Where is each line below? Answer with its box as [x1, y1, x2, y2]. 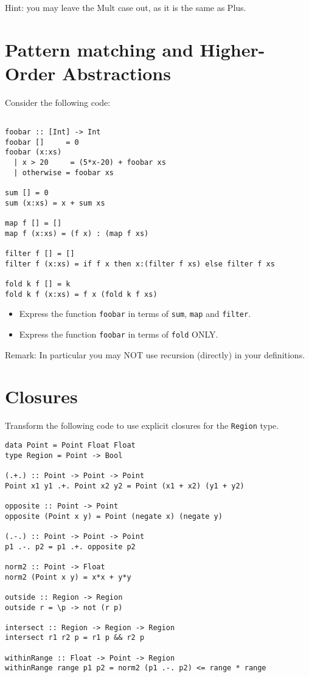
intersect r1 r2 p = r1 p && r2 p [5, 633, 145, 642]
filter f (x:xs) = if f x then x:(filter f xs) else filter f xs [5, 259, 275, 268]
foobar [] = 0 [5, 137, 79, 147]
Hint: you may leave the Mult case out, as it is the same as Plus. [5, 1, 246, 13]
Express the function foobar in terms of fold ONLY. [19, 327, 218, 340]
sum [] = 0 [5, 189, 49, 198]
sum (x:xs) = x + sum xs [5, 198, 105, 207]
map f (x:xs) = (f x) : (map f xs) [5, 229, 149, 238]
